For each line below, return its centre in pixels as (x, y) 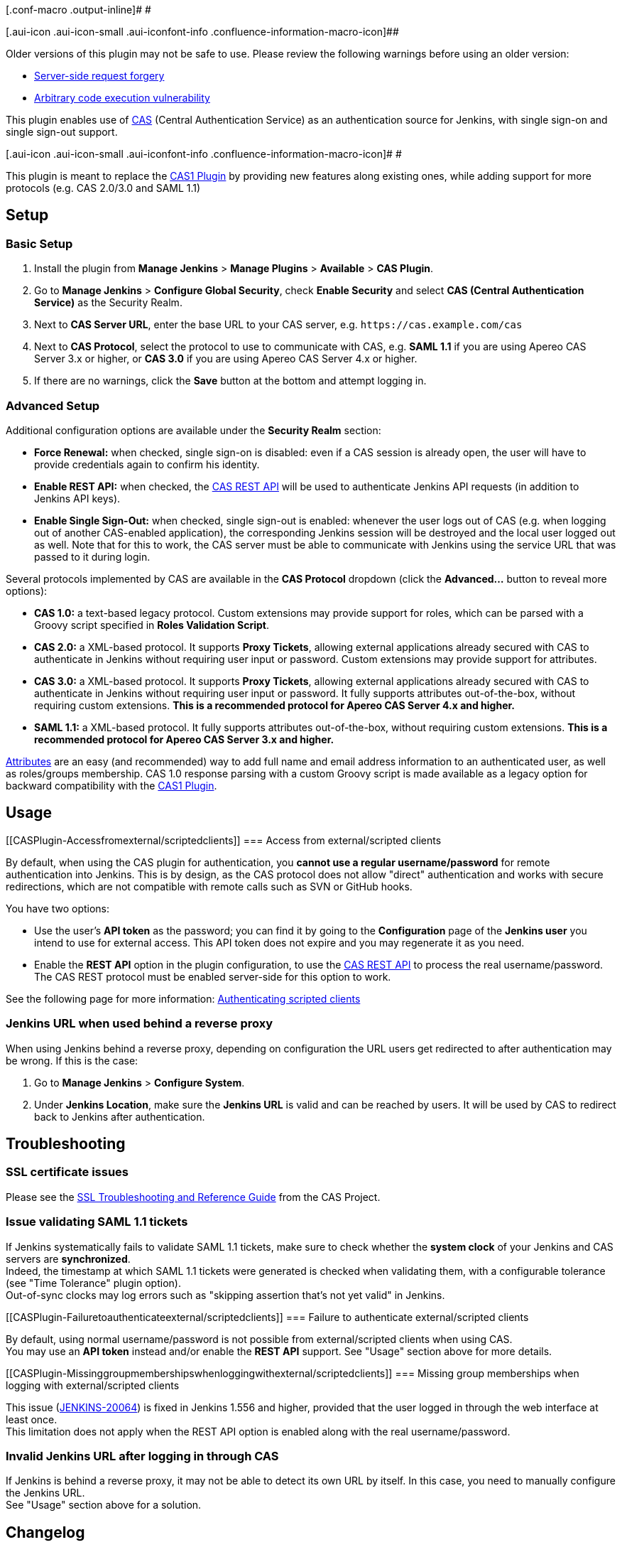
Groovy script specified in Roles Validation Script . (152, 625)
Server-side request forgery (99, 76)
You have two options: (58, 908)
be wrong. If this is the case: (72, 1060)
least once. (32, 1419)
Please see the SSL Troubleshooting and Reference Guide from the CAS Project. (193, 1197)
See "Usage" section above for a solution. (104, 1505)
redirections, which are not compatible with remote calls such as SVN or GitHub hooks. (209, 886)
